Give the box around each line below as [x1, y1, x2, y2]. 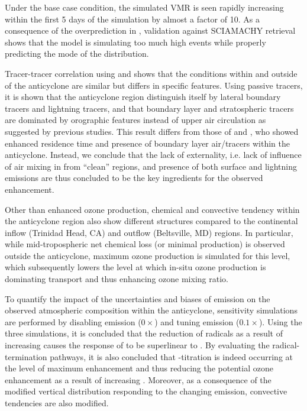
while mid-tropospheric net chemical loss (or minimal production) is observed [5, 238, 285, 250]
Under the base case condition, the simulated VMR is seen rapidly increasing [5, 1, 284, 13]
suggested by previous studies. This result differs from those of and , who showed [5, 125, 299, 137]
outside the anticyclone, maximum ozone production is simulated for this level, [5, 249, 290, 261]
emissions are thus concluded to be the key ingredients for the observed [5, 171, 263, 184]
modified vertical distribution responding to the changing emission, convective [5, 385, 287, 397]
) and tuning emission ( [154, 315, 240, 328]
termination [5, 350, 47, 363]
